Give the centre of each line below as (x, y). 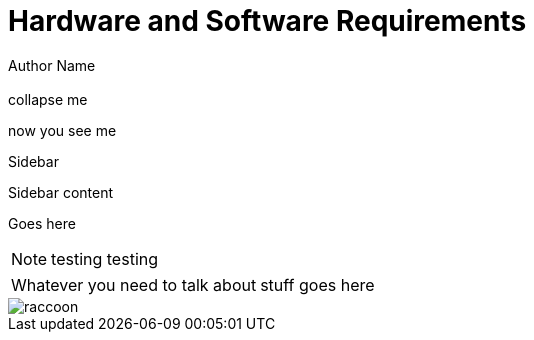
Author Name (52, 65)
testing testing (105, 259)
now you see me (62, 131)
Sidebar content (61, 193)
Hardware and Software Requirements (267, 21)
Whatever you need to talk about (134, 285)
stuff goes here (317, 285)
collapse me (48, 100)
